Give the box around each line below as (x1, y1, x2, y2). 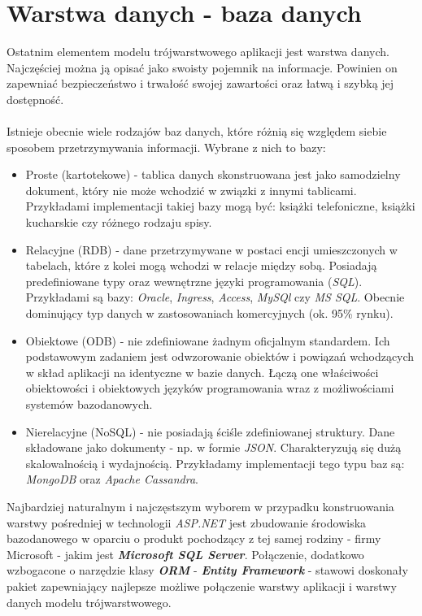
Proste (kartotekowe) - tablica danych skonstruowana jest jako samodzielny (25, 166, 401, 183)
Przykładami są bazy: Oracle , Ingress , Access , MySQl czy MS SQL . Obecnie (25, 288, 405, 306)
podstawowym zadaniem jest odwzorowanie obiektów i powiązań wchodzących (25, 348, 415, 365)
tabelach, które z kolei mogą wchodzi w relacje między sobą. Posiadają (25, 257, 377, 274)
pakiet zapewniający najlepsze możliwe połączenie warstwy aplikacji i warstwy (7, 577, 397, 594)
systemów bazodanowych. (25, 396, 153, 412)
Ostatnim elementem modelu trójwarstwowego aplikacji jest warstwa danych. (7, 43, 389, 60)
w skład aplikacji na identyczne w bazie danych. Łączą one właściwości (25, 363, 379, 380)
